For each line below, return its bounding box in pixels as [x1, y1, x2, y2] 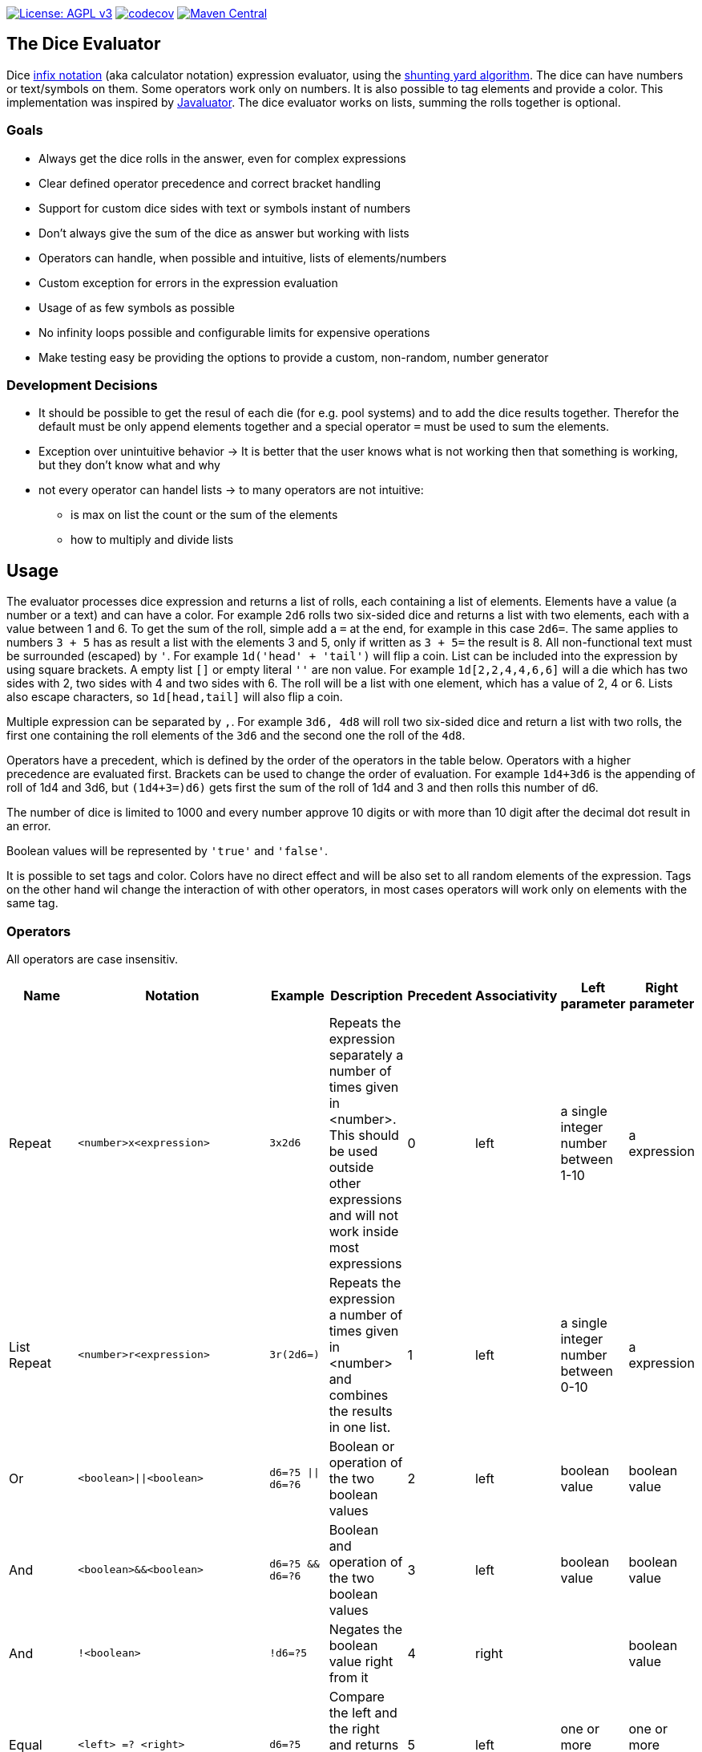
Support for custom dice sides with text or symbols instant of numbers [38, 201, 411, 215]
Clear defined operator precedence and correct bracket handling [38, 176, 381, 190]
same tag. [6, 896, 58, 910]
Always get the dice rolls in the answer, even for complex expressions [38, 151, 406, 165]
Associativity [474, 987, 558, 1004]
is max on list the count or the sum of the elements [71, 508, 338, 522]
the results [329, 1402, 393, 1419]
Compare [329, 1688, 385, 1705]
